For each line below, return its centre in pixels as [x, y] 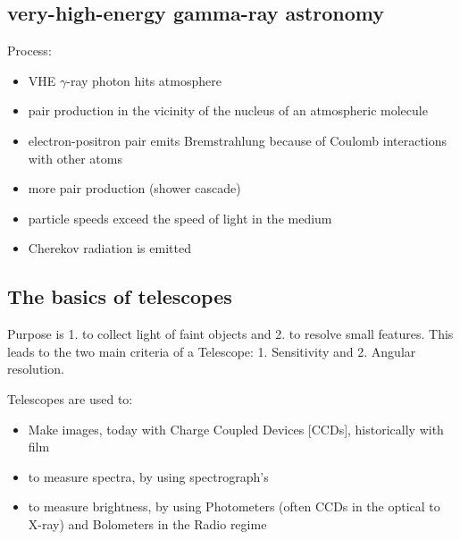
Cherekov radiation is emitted [109, 248]
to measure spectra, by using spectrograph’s [148, 476]
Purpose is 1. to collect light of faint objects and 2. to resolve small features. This [230, 334]
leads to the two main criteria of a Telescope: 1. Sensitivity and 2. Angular [212, 351]
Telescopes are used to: [70, 398]
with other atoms [75, 158]
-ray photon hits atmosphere [144, 80]
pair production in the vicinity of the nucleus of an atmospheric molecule [228, 110]
